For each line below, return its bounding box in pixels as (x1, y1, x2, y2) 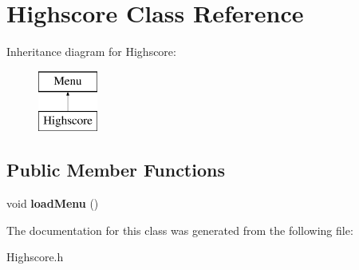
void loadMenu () (6, 195, 99, 212)
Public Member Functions (6, 157, 225, 182)
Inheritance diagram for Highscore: (6, 43, 176, 60)
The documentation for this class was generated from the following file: (6, 221, 353, 238)
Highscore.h (6, 248, 64, 265)
